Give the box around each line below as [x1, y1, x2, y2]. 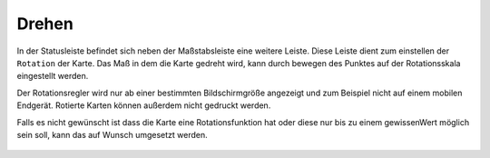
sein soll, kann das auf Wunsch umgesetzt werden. [16, 129, 208, 140]
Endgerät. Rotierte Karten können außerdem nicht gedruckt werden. [16, 100, 271, 111]
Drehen [16, 14, 74, 34]
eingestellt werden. [16, 71, 89, 82]
